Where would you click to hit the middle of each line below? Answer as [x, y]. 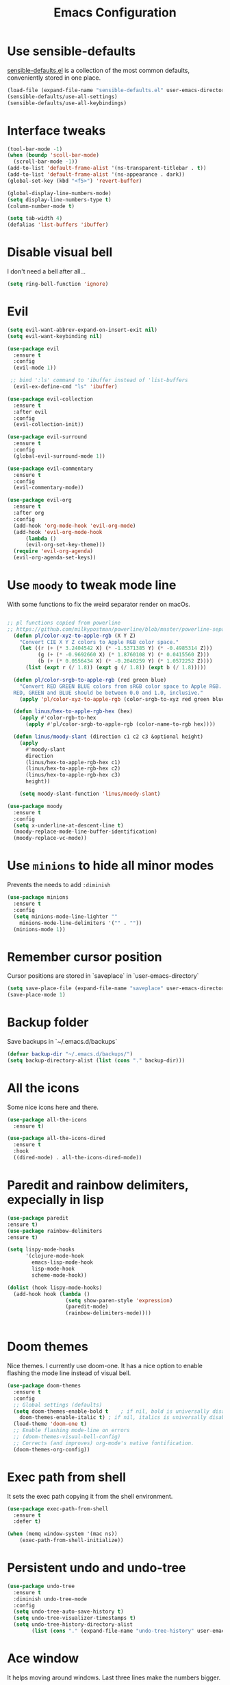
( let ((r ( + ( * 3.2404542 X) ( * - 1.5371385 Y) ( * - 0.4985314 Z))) [116, 648]
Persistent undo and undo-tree [97, 1568]
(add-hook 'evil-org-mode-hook [58, 532]
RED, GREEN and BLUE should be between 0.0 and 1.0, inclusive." [108, 693]
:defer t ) [27, 1521]
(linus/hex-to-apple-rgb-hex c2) [73, 769]
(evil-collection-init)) [49, 425]
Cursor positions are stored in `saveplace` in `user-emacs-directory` [103, 976]
